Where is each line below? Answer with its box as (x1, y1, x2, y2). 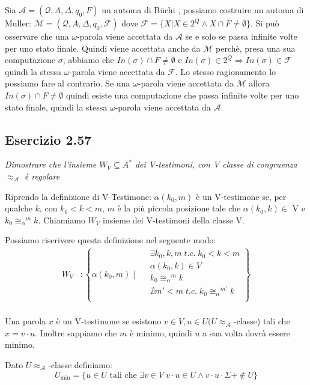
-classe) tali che (233, 315, 290, 327)
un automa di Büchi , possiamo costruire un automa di (102, 4, 304, 16)
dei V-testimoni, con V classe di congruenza (135, 158, 297, 171)
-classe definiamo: (48, 358, 112, 371)
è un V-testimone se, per (196, 190, 287, 202)
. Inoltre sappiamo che (35, 326, 117, 339)
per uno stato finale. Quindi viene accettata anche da (5, 41, 201, 54)
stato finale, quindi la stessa (5, 100, 108, 113)
